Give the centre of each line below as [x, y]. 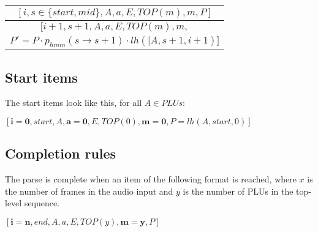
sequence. [42, 203]
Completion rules [61, 153]
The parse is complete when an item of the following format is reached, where [151, 179]
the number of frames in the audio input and [89, 191]
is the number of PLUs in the [238, 191]
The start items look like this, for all [74, 103]
